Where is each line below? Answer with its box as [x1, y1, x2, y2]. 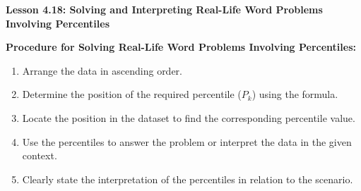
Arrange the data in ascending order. [22, 63, 182, 78]
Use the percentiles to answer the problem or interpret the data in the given [22, 134, 352, 149]
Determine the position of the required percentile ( [22, 87, 242, 101]
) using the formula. [251, 87, 338, 101]
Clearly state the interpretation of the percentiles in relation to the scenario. [22, 171, 353, 186]
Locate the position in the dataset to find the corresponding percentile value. [22, 110, 355, 125]
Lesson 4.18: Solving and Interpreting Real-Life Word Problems [6, 2, 323, 16]
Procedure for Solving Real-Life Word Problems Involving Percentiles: [6, 39, 356, 54]
